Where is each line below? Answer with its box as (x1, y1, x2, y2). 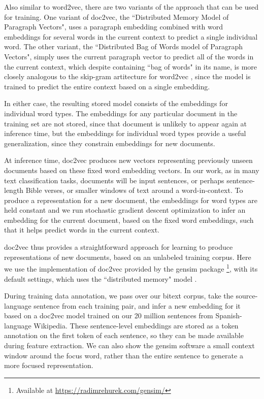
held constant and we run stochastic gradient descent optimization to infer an (4, 205, 246, 215)
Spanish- (215, 310, 242, 321)
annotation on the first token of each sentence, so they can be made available (4, 330, 244, 341)
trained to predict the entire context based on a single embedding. (4, 81, 210, 91)
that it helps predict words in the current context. (4, 224, 159, 235)
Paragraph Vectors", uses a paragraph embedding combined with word (4, 21, 223, 32)
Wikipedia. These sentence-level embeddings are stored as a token (34, 320, 239, 330)
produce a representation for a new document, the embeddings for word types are (4, 194, 258, 205)
